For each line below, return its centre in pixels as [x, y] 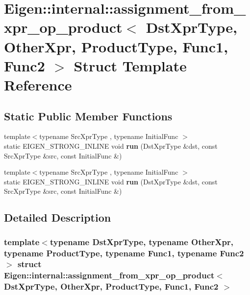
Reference [38, 84]
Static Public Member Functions [88, 116]
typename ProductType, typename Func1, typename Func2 [124, 253]
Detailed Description [58, 217]
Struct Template [130, 65]
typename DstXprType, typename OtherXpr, [142, 241]
